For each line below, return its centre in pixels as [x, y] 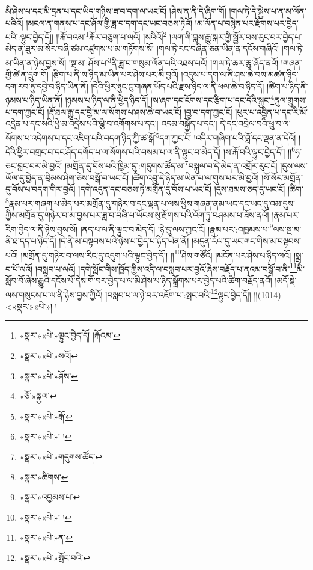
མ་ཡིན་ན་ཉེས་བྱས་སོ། [36, 62]
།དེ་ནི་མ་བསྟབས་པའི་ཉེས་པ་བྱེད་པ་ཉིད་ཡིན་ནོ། [124, 240]
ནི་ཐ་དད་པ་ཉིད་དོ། [31, 240]
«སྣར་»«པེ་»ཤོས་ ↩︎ [49, 375]
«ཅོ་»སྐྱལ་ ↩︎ [38, 396]
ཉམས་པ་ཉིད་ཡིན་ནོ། [34, 100]
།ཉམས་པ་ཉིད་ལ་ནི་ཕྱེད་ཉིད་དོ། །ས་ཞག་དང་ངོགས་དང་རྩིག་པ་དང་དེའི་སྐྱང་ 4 [170, 99]
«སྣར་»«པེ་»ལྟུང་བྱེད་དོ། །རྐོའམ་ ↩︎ [70, 335]
